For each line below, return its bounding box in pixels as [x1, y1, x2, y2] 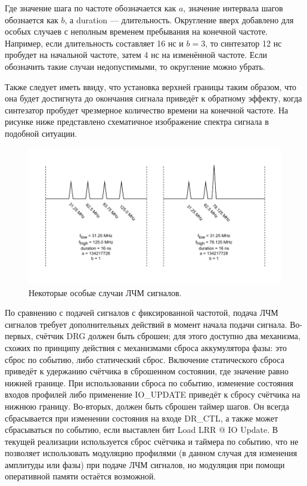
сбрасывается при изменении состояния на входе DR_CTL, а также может [5, 411, 278, 424]
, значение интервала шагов [183, 2, 283, 14]
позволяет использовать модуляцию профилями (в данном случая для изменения [5, 447, 297, 459]
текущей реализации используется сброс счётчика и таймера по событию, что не [5, 435, 299, 447]
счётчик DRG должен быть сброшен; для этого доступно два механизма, [36, 330, 300, 342]
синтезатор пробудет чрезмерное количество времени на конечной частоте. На [5, 103, 289, 116]
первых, [5, 330, 33, 342]
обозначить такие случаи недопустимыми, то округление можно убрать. [5, 60, 265, 72]
